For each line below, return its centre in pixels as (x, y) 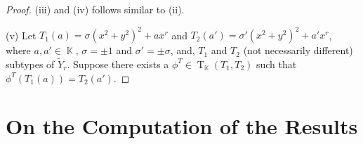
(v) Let (21, 35)
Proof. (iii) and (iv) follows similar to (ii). (95, 9)
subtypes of (30, 64)
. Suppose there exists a (118, 64)
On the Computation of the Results (182, 126)
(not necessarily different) (298, 50)
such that (276, 64)
